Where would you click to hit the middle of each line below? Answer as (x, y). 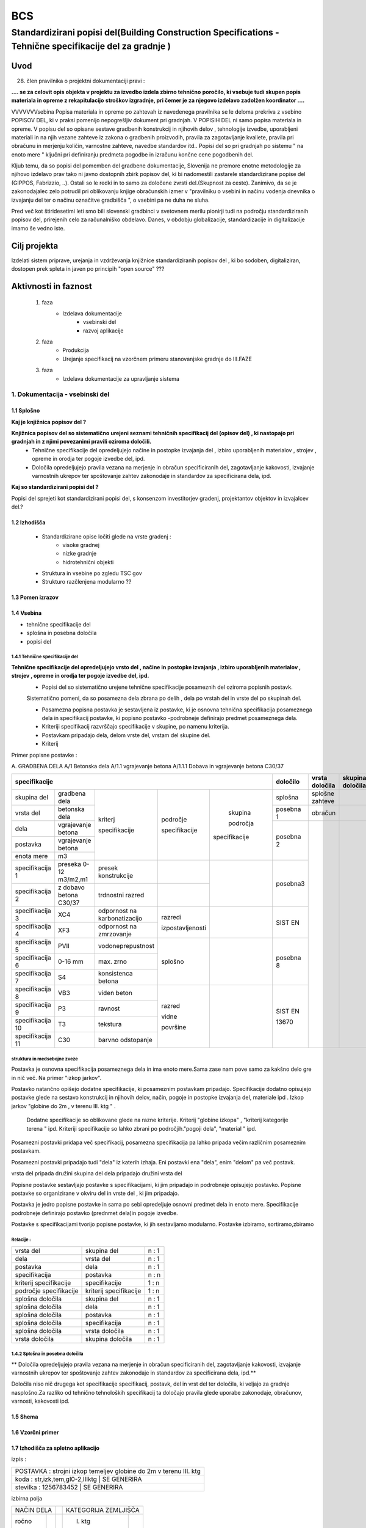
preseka (70, 864)
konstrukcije (116, 876)
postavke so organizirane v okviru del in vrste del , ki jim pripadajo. (95, 1193)
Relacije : (21, 1240)
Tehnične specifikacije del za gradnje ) (91, 46)
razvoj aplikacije (103, 331)
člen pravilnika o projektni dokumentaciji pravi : (86, 81)
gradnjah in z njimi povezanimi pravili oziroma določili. (81, 442)
